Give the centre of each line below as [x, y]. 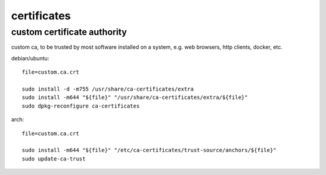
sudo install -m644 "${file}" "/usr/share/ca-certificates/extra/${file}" [135, 97]
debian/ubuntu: [30, 58]
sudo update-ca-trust [54, 159]
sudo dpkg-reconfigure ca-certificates [81, 106]
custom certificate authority [69, 32]
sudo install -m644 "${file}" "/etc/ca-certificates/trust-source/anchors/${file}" [149, 150]
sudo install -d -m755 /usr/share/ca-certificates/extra [108, 89]
